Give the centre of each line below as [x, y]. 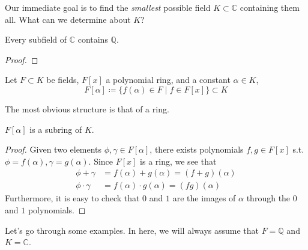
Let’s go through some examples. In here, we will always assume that [132, 230]
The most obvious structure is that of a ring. [87, 108]
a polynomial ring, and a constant [168, 80]
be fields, [63, 80]
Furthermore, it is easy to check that [72, 198]
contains [93, 39]
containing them [270, 7]
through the [268, 198]
